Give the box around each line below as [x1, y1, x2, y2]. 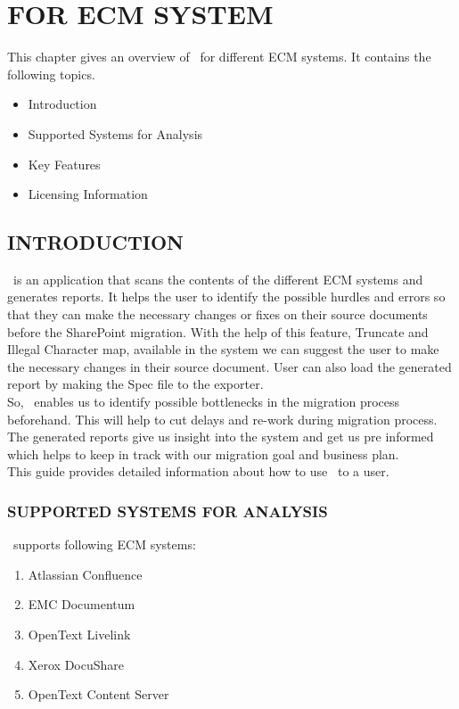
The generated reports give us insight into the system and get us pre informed [7, 427, 434, 446]
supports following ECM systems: [12, 535, 196, 554]
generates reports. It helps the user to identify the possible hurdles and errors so [7, 287, 446, 306]
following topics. [7, 64, 95, 83]
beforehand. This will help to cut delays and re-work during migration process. [7, 409, 438, 428]
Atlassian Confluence [28, 565, 143, 583]
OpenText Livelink [28, 625, 131, 644]
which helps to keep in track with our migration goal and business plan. [7, 444, 399, 463]
